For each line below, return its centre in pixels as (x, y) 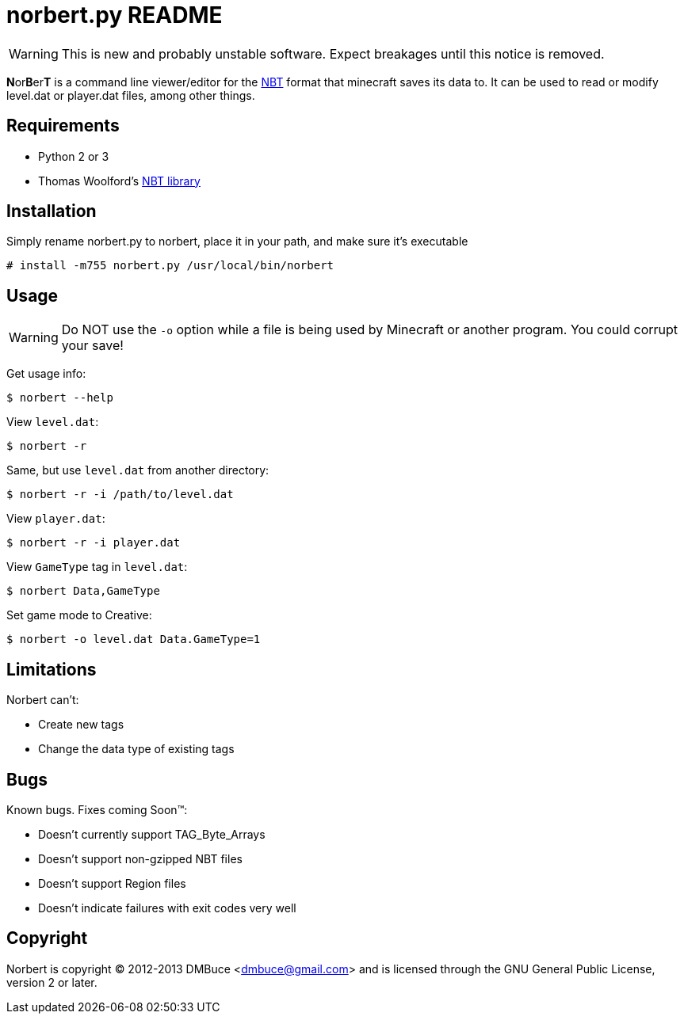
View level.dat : (53, 422)
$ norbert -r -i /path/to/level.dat (120, 495)
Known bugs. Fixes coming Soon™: (97, 809)
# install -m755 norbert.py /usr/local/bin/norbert (170, 266)
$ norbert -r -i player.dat (94, 543)
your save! (92, 346)
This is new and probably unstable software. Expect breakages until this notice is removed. (333, 53)
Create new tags (81, 725)
